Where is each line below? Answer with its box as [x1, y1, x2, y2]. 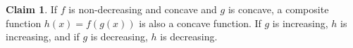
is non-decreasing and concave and [68, 2, 217, 16]
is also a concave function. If [139, 15, 261, 30]
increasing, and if [6, 29, 80, 44]
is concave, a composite [228, 2, 329, 16]
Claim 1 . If [6, 2, 58, 16]
